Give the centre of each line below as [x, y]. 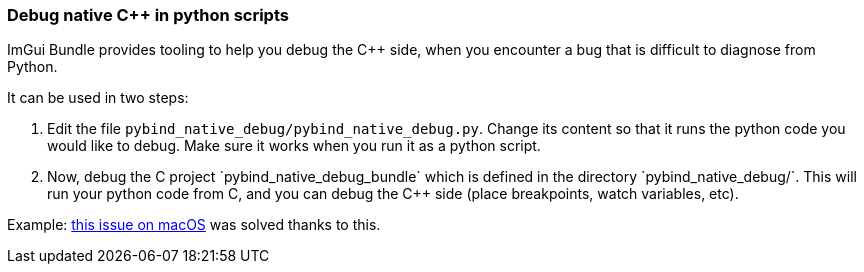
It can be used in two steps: [98, 98]
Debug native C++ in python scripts [148, 15]
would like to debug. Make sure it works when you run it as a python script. [294, 146]
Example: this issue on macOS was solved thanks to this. [194, 225]
